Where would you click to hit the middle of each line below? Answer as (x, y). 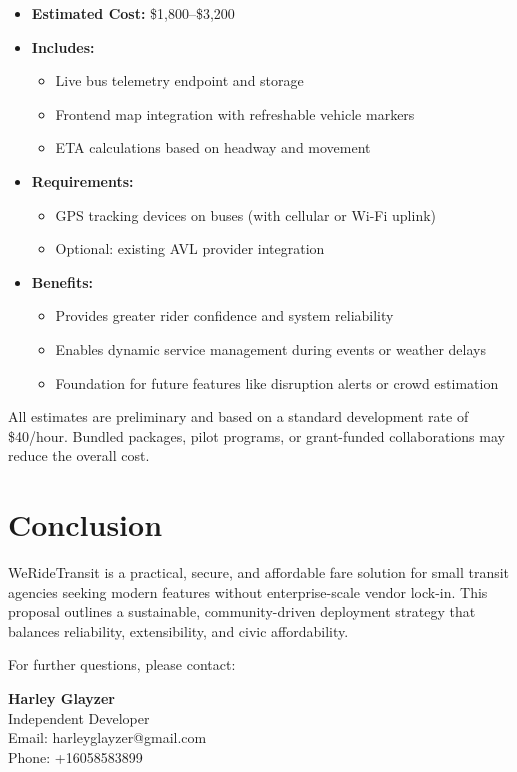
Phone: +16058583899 (75, 756)
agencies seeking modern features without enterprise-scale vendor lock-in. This (248, 591)
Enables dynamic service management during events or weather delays (270, 348)
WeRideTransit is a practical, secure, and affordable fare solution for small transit (259, 572)
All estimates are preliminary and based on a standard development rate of (238, 416)
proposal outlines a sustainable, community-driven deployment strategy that (242, 611)
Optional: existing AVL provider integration (190, 248)
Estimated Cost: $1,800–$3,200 (133, 13)
